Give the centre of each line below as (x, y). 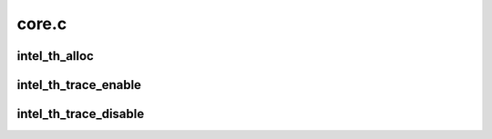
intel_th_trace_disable (81, 114)
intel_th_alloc (56, 56)
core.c (42, 24)
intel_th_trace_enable (79, 85)
